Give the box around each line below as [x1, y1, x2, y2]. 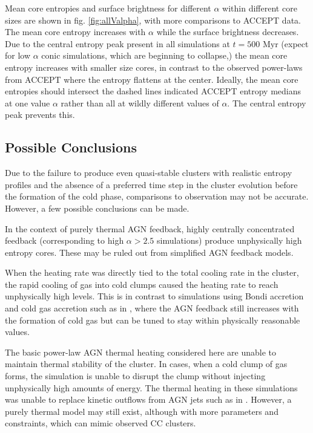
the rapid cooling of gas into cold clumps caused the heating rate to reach [5, 278, 278, 290]
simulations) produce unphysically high [157, 234, 302, 247]
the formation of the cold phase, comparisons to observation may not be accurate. [5, 190, 309, 203]
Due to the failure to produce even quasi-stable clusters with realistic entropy [5, 166, 292, 179]
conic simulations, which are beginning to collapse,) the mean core [41, 49, 288, 62]
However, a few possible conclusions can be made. [5, 201, 189, 214]
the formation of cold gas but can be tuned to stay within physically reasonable [5, 313, 300, 326]
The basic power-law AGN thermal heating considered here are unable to [5, 345, 277, 358]
